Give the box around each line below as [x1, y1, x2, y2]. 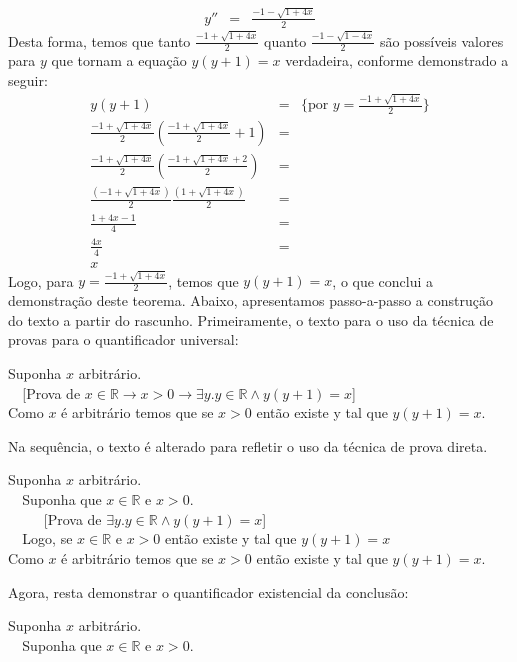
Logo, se [22, 528, 73, 549]
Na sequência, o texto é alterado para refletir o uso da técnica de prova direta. [8, 435, 488, 456]
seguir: [8, 69, 48, 90]
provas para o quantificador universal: [8, 329, 239, 350]
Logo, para [8, 270, 74, 291]
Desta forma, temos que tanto [8, 30, 191, 51]
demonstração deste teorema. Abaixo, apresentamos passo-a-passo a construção [8, 290, 493, 311]
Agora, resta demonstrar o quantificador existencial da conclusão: [8, 581, 409, 602]
